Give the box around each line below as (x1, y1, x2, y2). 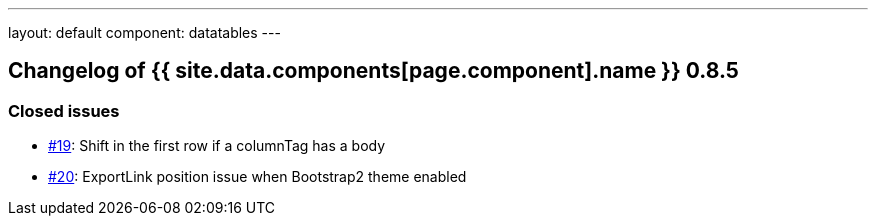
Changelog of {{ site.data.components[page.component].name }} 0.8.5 (8, 58, 739, 84)
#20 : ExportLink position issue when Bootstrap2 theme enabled (48, 168, 467, 186)
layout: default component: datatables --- (8, 24, 281, 41)
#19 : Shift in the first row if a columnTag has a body (48, 137, 386, 155)
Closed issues (8, 100, 120, 121)
